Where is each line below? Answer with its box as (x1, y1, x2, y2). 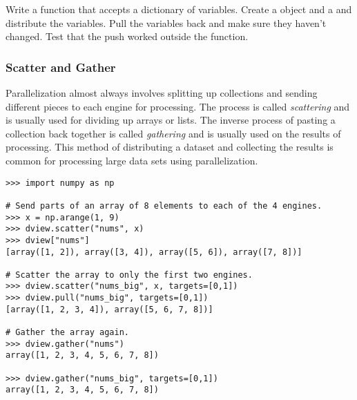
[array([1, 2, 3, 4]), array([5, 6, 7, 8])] (6, 304, 213, 314)
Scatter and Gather (6, 58, 116, 75)
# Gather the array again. (6, 327, 129, 338)
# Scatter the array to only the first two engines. (6, 269, 253, 280)
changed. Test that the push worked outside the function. (6, 29, 249, 44)
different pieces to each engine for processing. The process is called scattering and (6, 99, 350, 113)
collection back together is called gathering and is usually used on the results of (6, 126, 341, 140)
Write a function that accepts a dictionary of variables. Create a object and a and (6, 2, 352, 16)
